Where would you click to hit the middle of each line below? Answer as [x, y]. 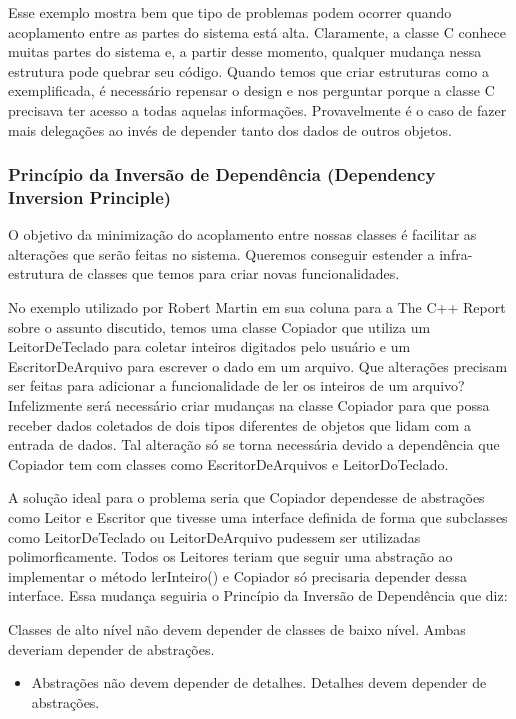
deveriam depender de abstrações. [111, 648]
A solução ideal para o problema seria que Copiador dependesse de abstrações [246, 497]
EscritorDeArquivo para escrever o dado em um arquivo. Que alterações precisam [258, 365]
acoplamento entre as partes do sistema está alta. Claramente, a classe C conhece [257, 31]
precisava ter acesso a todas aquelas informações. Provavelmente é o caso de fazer [257, 109]
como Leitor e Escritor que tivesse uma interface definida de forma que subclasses [258, 517]
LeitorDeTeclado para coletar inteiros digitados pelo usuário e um [209, 346]
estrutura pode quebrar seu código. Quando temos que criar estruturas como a [248, 70]
